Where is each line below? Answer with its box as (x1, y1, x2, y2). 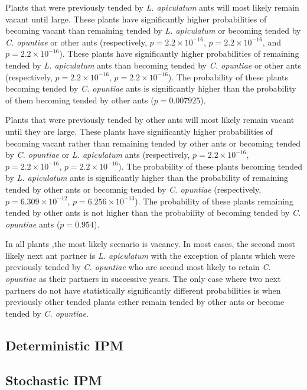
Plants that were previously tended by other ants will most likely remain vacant (5, 113, 295, 126)
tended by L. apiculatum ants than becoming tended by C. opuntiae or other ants (5, 58, 302, 71)
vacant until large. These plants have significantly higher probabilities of (5, 12, 267, 25)
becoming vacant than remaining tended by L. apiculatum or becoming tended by (5, 24, 301, 37)
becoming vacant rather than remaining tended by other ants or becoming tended (5, 136, 301, 149)
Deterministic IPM (5, 336, 123, 354)
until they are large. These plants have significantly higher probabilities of (5, 125, 273, 137)
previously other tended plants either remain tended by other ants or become (5, 295, 285, 308)
